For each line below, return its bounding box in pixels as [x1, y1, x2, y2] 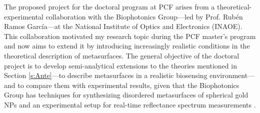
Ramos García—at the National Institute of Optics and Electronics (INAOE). [4, 21, 242, 31]
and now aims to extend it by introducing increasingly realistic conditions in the [4, 40, 250, 51]
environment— [209, 70, 255, 80]
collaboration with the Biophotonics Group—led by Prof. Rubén [45, 11, 243, 21]
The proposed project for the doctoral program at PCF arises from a [4, 1, 215, 11]
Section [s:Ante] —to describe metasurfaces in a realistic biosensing [4, 70, 207, 80]
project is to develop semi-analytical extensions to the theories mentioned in [4, 60, 237, 70]
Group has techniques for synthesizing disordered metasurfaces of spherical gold [4, 89, 248, 100]
